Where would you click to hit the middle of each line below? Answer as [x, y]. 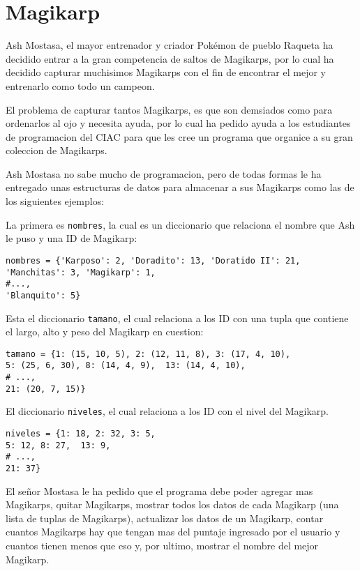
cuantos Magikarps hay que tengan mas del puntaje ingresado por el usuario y [173, 532]
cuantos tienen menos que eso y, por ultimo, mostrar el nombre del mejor [162, 546]
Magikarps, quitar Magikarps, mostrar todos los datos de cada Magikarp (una [172, 504]
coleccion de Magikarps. [57, 150]
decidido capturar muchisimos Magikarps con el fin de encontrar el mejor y [166, 72]
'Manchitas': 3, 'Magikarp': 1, [81, 272]
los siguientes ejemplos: [55, 201]
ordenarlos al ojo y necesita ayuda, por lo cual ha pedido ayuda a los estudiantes [178, 123]
